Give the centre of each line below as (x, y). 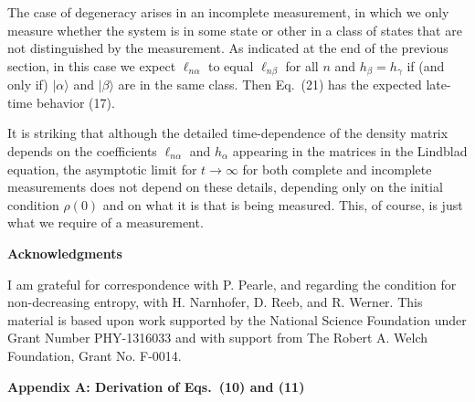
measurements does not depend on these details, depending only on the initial (225, 187)
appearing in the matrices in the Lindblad (350, 151)
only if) (28, 85)
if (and (426, 65)
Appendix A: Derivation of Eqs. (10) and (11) (156, 386)
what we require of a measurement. (106, 222)
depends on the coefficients (82, 151)
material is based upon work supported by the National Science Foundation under (237, 319)
